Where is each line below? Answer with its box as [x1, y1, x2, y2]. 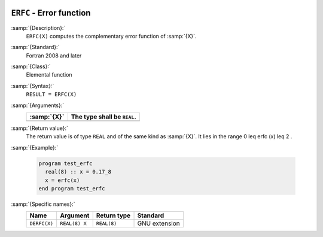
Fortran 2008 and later [26, 51, 82, 59]
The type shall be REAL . [71, 113, 137, 121]
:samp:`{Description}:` [11, 24, 66, 31]
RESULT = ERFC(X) [26, 91, 77, 98]
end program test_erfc [38, 185, 105, 192]
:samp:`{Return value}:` [11, 124, 69, 132]
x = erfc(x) [45, 177, 80, 184]
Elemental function [26, 71, 72, 78]
